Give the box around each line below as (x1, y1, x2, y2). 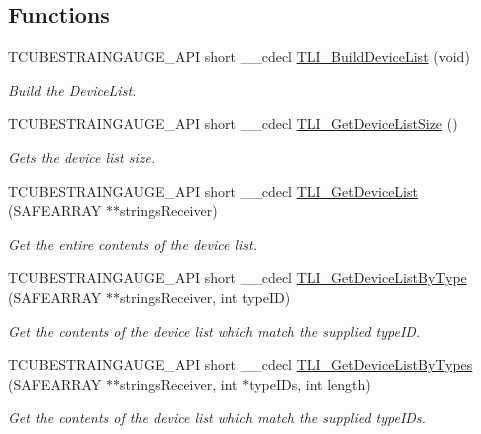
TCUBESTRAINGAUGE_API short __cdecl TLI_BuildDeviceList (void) (8, 46, 470, 67)
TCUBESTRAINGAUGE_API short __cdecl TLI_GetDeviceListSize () (8, 113, 458, 134)
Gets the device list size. (8, 146, 156, 167)
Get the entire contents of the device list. (8, 233, 257, 254)
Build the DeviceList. (8, 79, 137, 100)
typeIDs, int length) (249, 373, 371, 394)
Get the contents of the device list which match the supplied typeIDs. (8, 407, 426, 428)
